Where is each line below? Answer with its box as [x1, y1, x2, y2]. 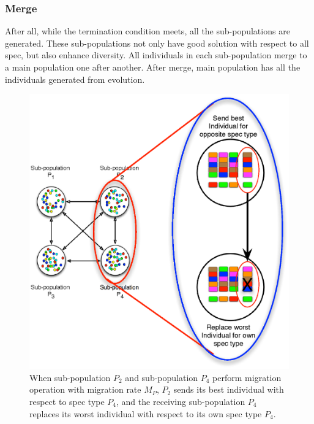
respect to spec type [29, 395, 105, 408]
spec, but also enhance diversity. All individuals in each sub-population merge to [5, 48, 307, 61]
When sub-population [29, 371, 111, 384]
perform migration [212, 371, 282, 384]
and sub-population [125, 371, 198, 384]
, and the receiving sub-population [116, 395, 245, 408]
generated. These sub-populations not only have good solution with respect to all [5, 36, 309, 49]
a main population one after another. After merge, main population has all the [5, 61, 301, 73]
